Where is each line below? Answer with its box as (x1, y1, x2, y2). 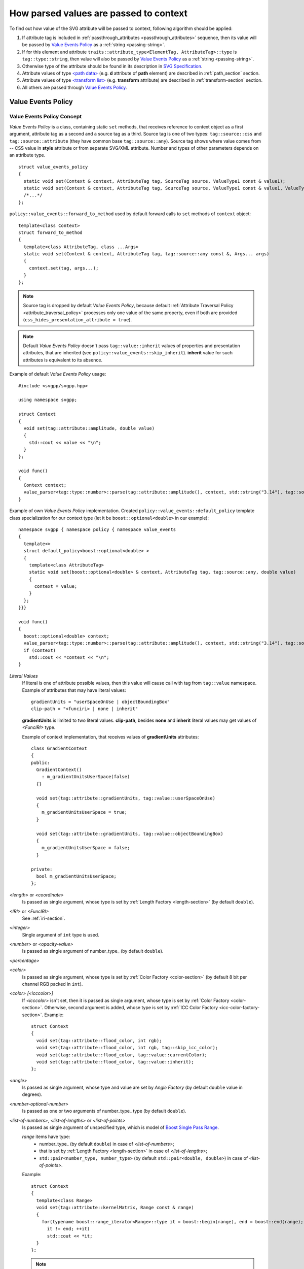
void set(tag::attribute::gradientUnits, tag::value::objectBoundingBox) (36, 830, 223, 837)
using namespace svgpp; (18, 397, 78, 403)
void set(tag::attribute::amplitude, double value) (23, 425, 155, 431)
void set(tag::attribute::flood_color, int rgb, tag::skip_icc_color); (36, 1045, 218, 1051)
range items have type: (22, 1133, 70, 1140)
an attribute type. (9, 152, 46, 158)
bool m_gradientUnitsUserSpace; (36, 873, 117, 879)
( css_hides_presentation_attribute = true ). (23, 317, 132, 323)
